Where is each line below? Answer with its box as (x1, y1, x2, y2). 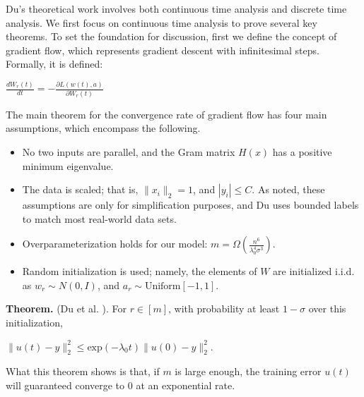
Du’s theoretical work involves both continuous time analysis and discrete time (6, 1, 347, 16)
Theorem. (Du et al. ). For (6, 301, 127, 316)
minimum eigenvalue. (22, 158, 114, 173)
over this (308, 301, 346, 316)
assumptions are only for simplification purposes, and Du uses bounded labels (22, 197, 359, 212)
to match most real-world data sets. (22, 211, 177, 226)
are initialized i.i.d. (273, 264, 355, 279)
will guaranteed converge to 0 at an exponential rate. (6, 378, 235, 393)
